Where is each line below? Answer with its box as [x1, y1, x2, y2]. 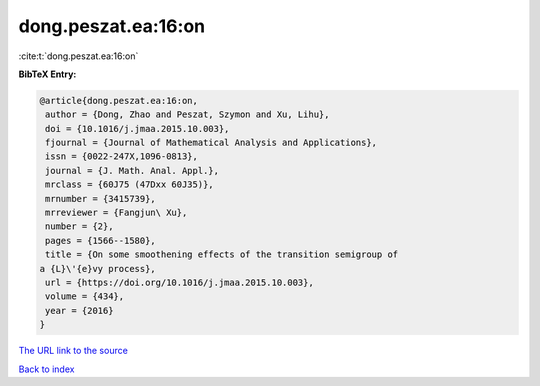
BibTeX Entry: [18, 68, 77, 80]
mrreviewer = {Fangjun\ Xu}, [45, 207, 188, 219]
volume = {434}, [45, 291, 125, 302]
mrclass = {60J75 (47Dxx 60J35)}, [45, 179, 214, 190]
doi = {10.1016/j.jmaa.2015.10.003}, [45, 123, 230, 134]
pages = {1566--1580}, [45, 235, 157, 246]
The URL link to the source [18, 345, 129, 357]
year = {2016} [45, 305, 114, 316]
